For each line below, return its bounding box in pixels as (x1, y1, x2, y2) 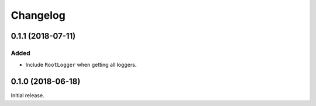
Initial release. (11, 92, 44, 99)
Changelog (11, 9, 66, 22)
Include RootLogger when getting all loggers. (25, 61, 137, 69)
